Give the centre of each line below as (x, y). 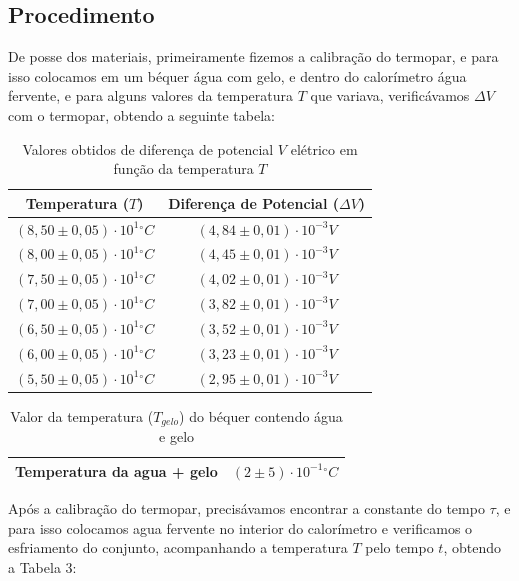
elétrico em (324, 148)
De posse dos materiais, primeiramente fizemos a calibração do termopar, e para (253, 56)
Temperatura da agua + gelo (116, 470)
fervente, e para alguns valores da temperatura (151, 95)
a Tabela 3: (42, 566)
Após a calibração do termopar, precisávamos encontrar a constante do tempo (246, 507)
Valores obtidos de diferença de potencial (148, 148)
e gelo (177, 436)
